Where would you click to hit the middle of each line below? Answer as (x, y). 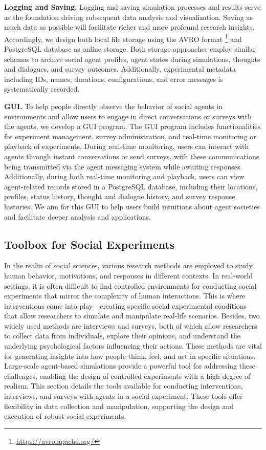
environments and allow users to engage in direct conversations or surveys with (128, 116)
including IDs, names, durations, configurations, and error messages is (114, 79)
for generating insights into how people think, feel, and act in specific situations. (130, 356)
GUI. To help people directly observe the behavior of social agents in (113, 106)
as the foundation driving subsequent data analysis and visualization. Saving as (128, 17)
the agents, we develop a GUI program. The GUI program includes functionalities (132, 126)
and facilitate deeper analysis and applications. (77, 216)
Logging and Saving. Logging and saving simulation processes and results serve (132, 7)
